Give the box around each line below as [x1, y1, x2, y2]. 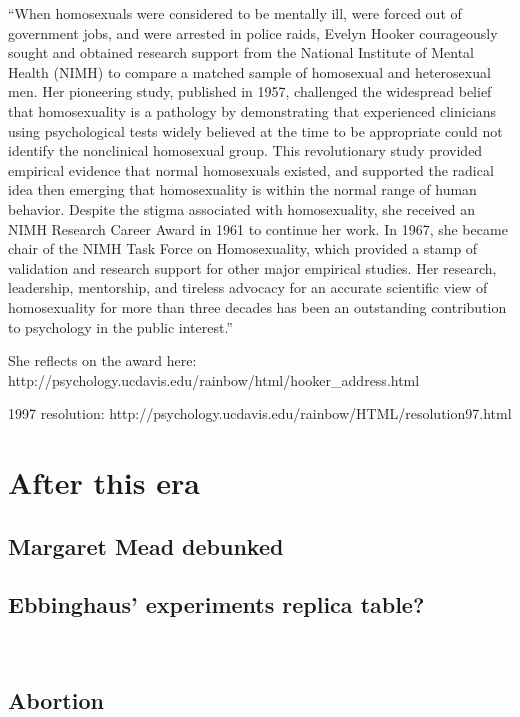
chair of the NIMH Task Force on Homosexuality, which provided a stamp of [8, 238, 478, 259]
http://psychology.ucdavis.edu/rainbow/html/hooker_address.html [8, 369, 420, 390]
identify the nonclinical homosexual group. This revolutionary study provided [8, 140, 483, 161]
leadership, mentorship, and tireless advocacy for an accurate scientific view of [8, 277, 488, 298]
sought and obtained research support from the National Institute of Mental [8, 42, 475, 63]
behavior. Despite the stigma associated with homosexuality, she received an [8, 198, 475, 219]
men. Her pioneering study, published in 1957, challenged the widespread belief [8, 81, 492, 102]
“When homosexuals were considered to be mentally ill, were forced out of [8, 3, 462, 23]
